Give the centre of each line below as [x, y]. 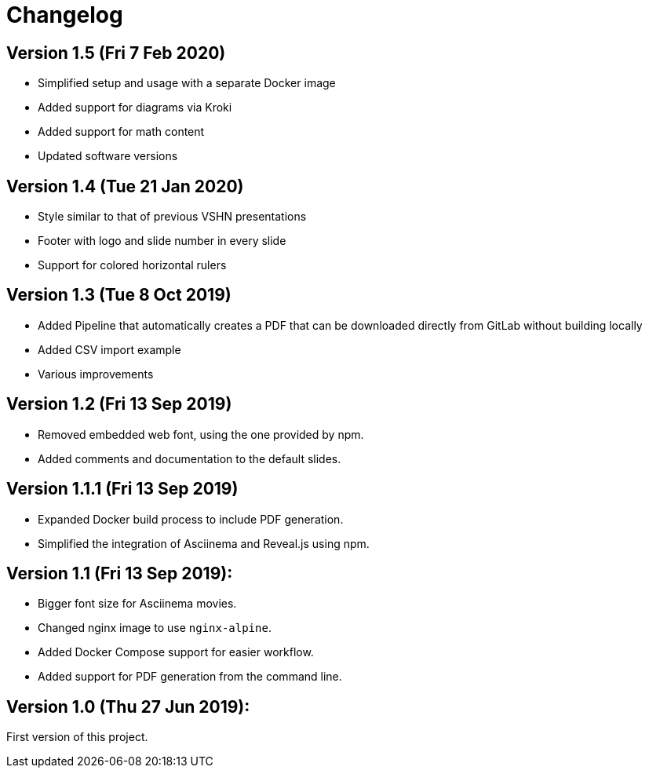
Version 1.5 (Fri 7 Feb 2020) [116, 53]
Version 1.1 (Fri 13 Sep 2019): [120, 573]
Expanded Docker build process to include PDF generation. [191, 519]
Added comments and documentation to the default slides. [190, 458]
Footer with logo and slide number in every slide [162, 241]
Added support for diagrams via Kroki [135, 108]
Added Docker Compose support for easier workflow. [176, 652]
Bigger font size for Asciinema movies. [137, 604]
